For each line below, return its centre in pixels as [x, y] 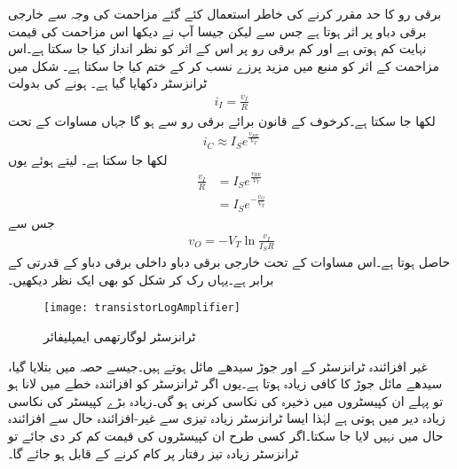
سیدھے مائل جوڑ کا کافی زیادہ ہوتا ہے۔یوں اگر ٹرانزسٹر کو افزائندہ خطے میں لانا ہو [225, 383]
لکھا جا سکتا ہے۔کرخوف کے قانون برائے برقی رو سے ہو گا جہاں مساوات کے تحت [222, 120]
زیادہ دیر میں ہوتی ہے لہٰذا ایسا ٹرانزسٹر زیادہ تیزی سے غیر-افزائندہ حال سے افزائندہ [227, 418]
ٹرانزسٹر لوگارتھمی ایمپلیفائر [120, 336]
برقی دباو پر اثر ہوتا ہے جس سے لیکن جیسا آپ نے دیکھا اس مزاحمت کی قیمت [217, 31]
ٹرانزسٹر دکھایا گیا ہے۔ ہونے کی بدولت [108, 83]
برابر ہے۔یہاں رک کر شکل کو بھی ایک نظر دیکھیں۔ [141, 279]
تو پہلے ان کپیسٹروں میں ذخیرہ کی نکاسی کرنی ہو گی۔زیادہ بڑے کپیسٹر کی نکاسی [226, 400]
